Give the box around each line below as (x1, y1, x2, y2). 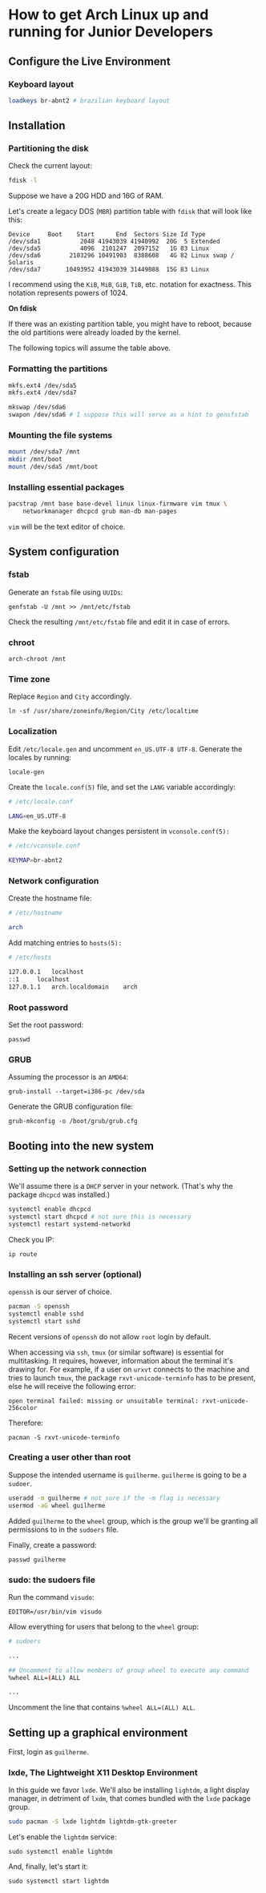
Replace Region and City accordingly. (8, 691, 132, 702)
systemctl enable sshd (8, 1310, 84, 1318)
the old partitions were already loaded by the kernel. (8, 328, 181, 337)
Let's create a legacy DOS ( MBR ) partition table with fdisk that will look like (8, 207, 252, 216)
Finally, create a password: (8, 1540, 97, 1549)
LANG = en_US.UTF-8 (8, 812, 66, 820)
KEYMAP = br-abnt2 (8, 856, 62, 864)
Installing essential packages (8, 481, 125, 493)
